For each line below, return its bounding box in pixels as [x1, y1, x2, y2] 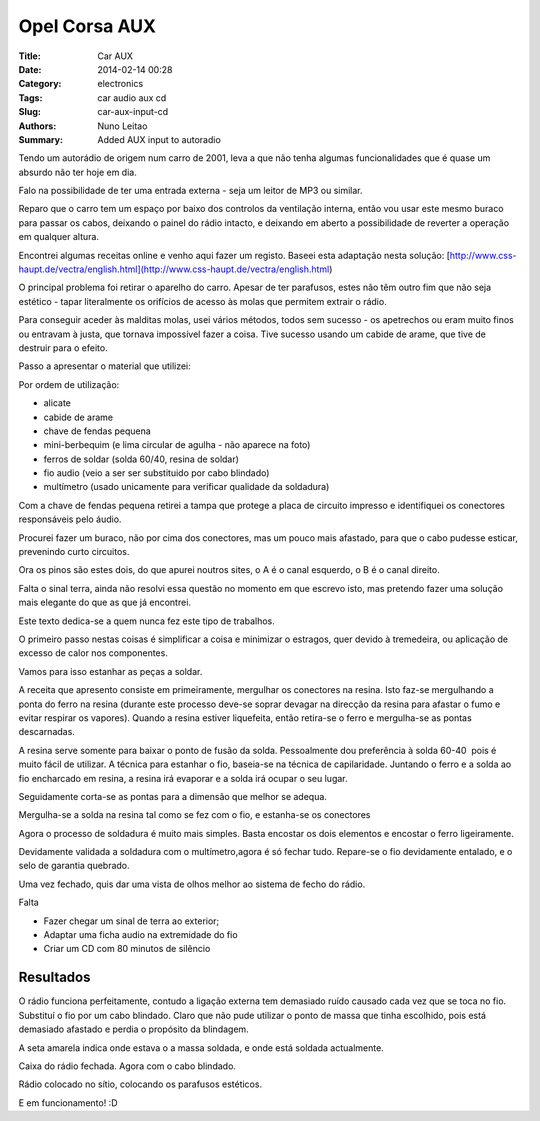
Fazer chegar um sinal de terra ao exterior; [43, 915, 220, 927]
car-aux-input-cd [97, 106, 169, 118]
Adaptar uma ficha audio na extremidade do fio [43, 929, 239, 941]
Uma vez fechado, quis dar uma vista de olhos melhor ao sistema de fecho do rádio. [18, 878, 366, 890]
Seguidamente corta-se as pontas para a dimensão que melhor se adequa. [18, 790, 327, 802]
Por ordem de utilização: [18, 378, 120, 390]
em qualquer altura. [18, 231, 100, 243]
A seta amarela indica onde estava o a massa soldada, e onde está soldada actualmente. [18, 1041, 384, 1054]
